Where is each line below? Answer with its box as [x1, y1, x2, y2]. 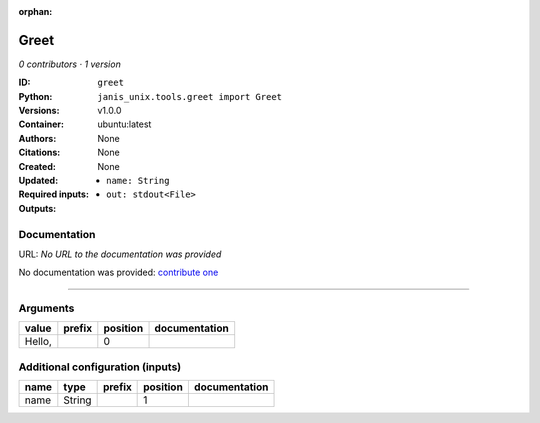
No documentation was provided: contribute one [18, 266, 219, 279]
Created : [18, 160, 57, 172]
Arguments [18, 301, 75, 315]
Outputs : [18, 202, 57, 214]
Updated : [18, 175, 59, 187]
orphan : [18, 6, 53, 17]
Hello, [24, 335, 52, 349]
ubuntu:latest [97, 118, 152, 130]
